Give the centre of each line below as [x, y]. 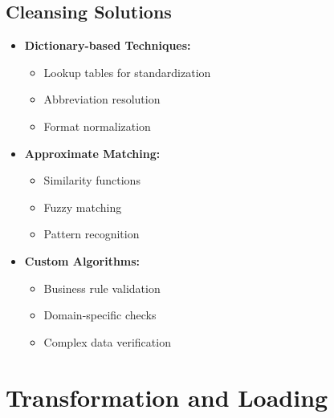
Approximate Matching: [92, 153]
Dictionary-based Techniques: [108, 45]
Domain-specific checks [100, 315]
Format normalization [97, 126]
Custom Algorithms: [82, 260]
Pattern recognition [92, 234]
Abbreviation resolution [102, 99]
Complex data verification [107, 341]
